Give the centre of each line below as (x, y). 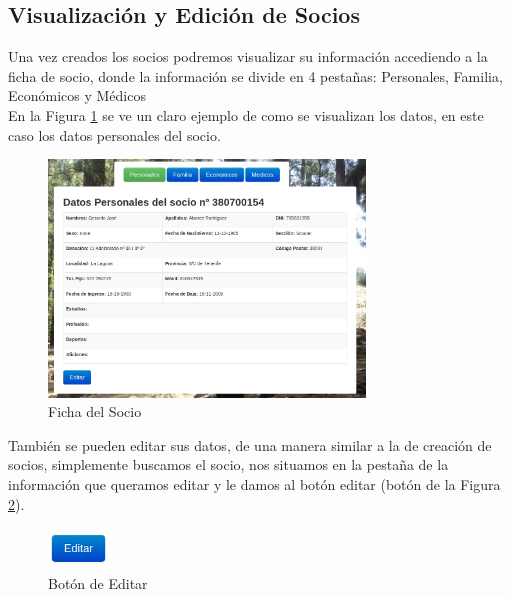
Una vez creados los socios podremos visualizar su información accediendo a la (248, 56)
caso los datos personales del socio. (114, 134)
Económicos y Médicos (77, 95)
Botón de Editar (98, 583)
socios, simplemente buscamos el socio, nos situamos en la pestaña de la (228, 464)
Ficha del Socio (95, 411)
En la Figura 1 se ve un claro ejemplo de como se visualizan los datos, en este (246, 114)
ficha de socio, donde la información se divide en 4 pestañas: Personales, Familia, (255, 75)
